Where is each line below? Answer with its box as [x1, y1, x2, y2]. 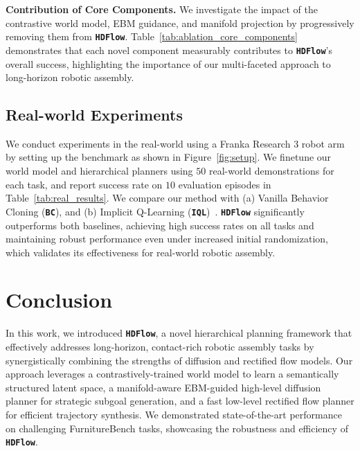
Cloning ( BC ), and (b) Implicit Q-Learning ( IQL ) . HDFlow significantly [6, 204, 305, 218]
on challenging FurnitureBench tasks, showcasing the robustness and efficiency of [6, 421, 348, 435]
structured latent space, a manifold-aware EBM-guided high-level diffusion [6, 380, 321, 394]
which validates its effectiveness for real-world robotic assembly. [6, 245, 276, 259]
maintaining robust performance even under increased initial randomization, [6, 231, 328, 246]
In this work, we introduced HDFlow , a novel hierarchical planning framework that [6, 326, 352, 340]
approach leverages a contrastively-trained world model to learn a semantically [6, 366, 339, 381]
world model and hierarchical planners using [6, 163, 193, 178]
